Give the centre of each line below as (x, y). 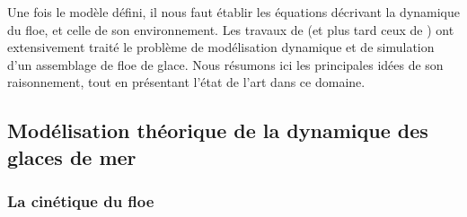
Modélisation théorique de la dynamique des (218, 130)
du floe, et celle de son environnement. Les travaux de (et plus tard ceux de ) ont (231, 29)
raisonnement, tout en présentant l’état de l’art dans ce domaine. (186, 82)
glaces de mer (72, 156)
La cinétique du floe (81, 201)
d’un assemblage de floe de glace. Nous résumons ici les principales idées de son (225, 64)
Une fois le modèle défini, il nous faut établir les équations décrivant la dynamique (234, 12)
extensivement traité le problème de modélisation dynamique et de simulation (221, 47)
